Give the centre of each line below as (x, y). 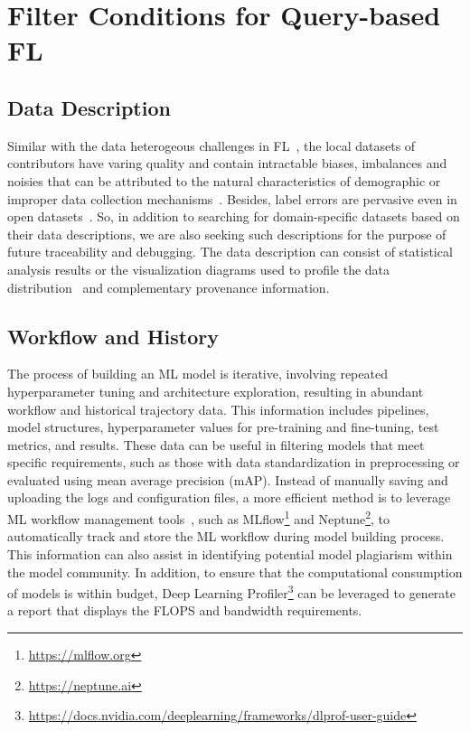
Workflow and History (113, 336)
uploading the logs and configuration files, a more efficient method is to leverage (229, 497)
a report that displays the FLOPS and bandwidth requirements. (185, 610)
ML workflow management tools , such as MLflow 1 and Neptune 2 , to (198, 517)
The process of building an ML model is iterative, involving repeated (197, 374)
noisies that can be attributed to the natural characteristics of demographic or (224, 180)
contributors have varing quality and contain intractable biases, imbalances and (227, 163)
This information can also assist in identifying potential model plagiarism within (230, 553)
